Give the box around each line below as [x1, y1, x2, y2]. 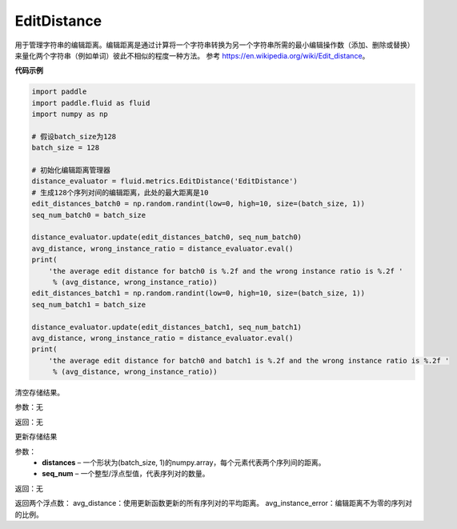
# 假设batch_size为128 [31, 132, 117, 141]
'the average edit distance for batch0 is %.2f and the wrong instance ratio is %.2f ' [48, 267, 403, 275]
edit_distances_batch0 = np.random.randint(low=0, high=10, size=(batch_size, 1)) [31, 199, 366, 208]
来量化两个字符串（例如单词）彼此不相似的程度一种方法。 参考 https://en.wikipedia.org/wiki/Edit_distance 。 [14, 50, 370, 60]
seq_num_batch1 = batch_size [31, 300, 146, 309]
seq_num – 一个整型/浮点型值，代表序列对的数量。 [42, 469, 210, 479]
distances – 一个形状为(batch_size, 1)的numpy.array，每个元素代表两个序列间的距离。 [42, 458, 326, 467]
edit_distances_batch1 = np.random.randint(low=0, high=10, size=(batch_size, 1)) [31, 289, 366, 298]
